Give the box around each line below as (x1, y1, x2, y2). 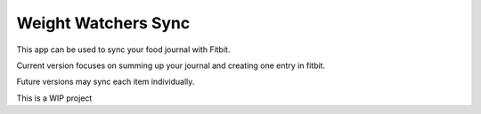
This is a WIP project (16, 93, 93, 103)
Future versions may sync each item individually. (16, 76, 195, 87)
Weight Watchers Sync (16, 13, 191, 33)
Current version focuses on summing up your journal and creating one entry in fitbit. (16, 60, 325, 71)
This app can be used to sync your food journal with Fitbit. (16, 44, 231, 55)
